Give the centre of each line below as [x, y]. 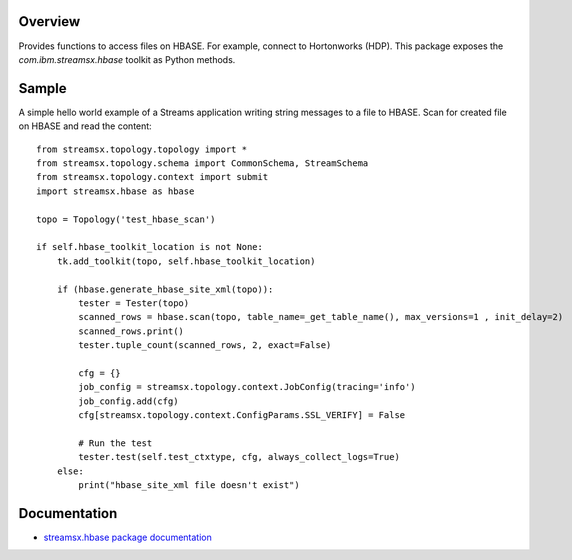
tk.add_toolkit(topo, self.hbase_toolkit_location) [186, 261]
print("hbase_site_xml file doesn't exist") [189, 484]
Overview [49, 21]
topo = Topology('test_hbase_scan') [126, 219]
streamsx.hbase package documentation [127, 537]
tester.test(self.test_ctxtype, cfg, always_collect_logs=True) [239, 457]
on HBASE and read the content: [85, 126]
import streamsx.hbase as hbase [115, 191]
